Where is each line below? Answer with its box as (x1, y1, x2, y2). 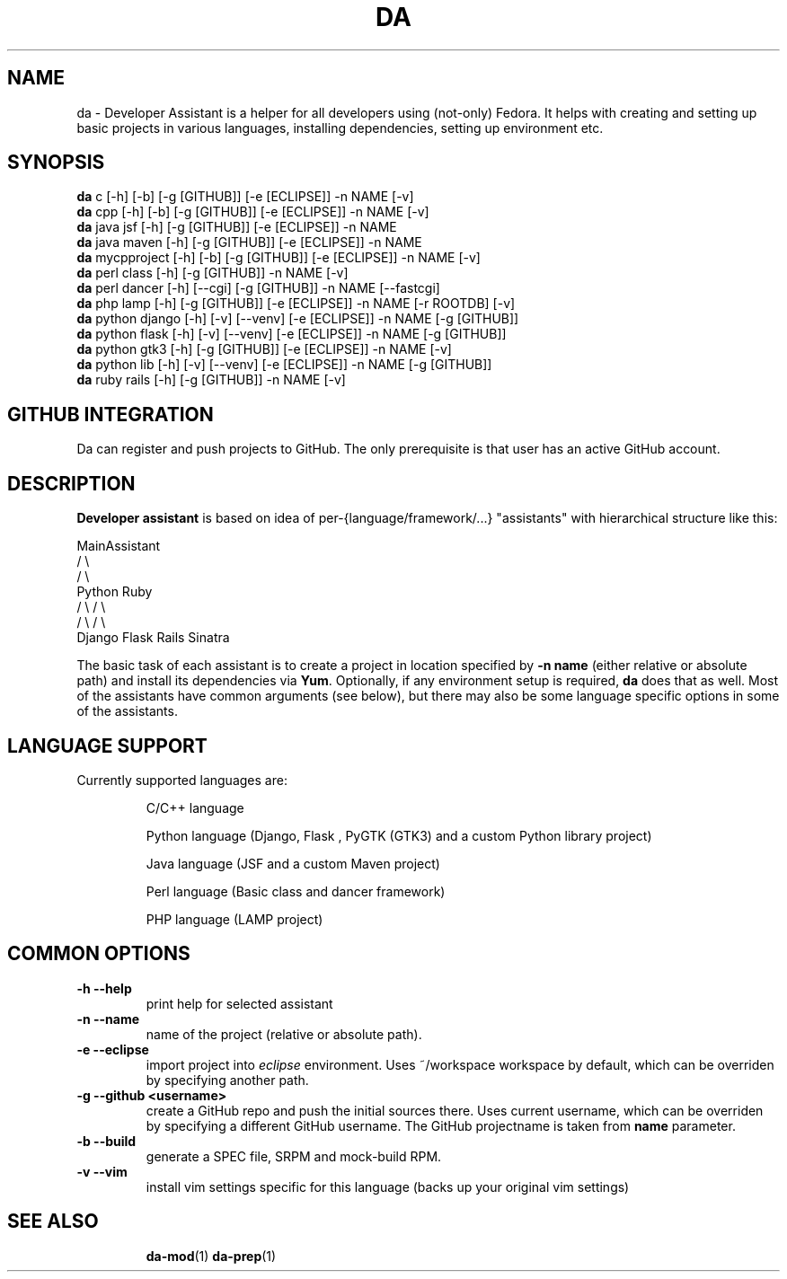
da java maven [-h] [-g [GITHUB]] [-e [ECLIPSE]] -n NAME (76, 234, 422, 251)
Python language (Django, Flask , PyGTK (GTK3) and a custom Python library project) (146, 827, 652, 843)
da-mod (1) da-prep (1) (146, 1248, 277, 1264)
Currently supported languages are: (76, 772, 287, 788)
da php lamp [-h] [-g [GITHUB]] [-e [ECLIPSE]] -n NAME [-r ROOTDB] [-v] (76, 295, 516, 312)
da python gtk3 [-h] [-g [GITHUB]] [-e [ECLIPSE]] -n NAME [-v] (76, 341, 452, 357)
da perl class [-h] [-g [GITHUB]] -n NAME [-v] (76, 265, 349, 281)
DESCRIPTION (7, 472, 136, 495)
